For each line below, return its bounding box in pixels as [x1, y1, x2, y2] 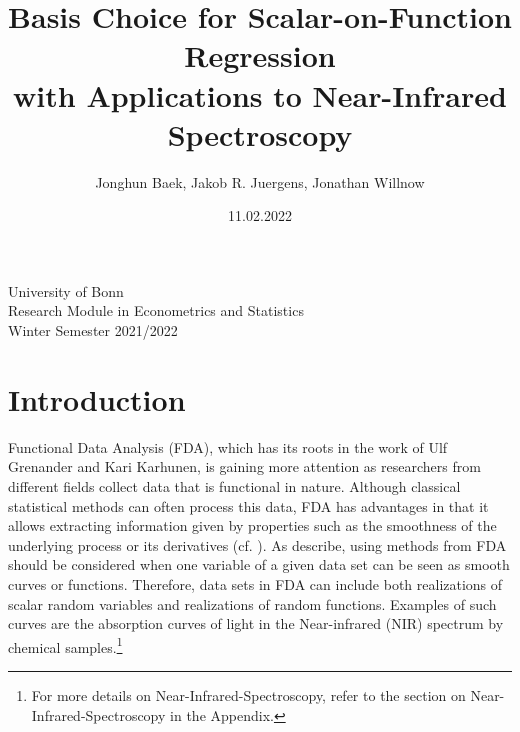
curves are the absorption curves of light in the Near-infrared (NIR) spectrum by [8, 613, 504, 634]
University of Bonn [8, 280, 124, 301]
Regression [184, 35, 336, 76]
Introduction [8, 378, 186, 419]
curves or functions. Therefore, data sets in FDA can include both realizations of [8, 573, 503, 594]
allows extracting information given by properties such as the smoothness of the [8, 515, 497, 536]
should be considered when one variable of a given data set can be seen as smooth [8, 554, 510, 575]
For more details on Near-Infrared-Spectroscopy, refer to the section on [31, 684, 466, 705]
